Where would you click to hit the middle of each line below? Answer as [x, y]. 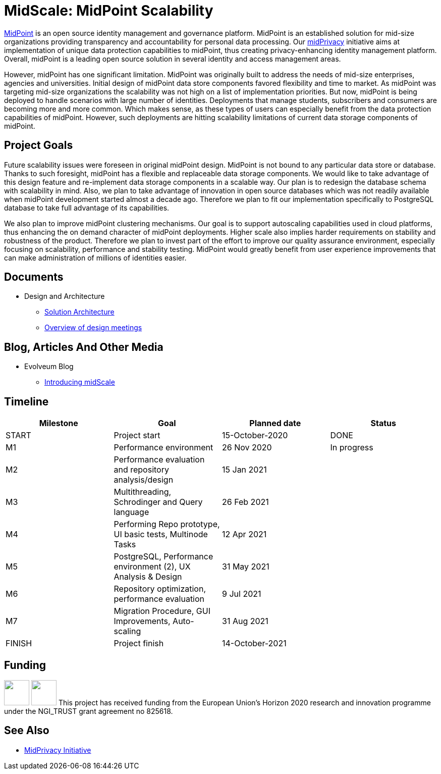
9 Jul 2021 [242, 594]
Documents [34, 277]
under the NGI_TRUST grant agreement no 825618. [89, 711]
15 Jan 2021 [244, 470]
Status [383, 423]
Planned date [275, 423]
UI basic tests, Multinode [161, 534]
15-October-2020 [255, 435]
